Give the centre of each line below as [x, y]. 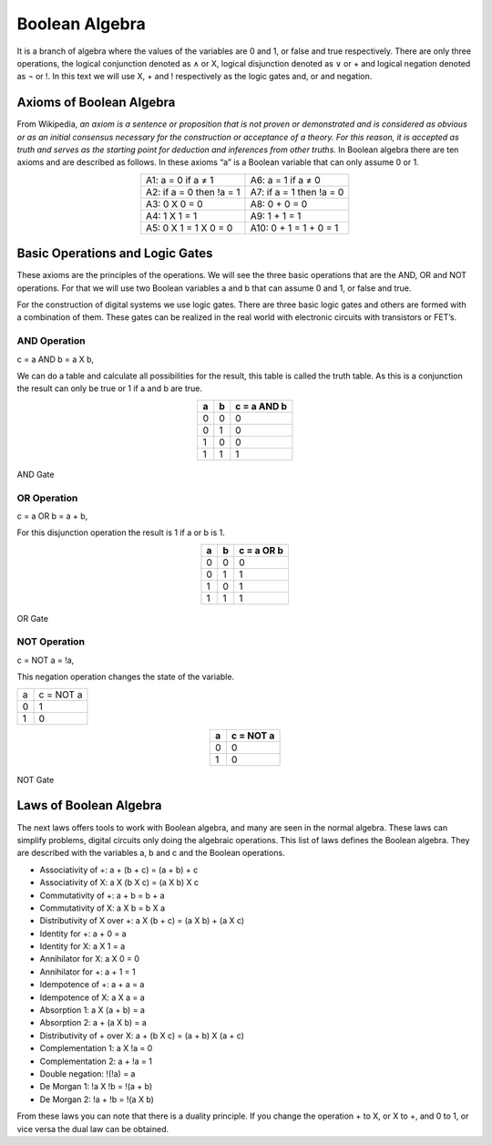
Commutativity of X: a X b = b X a [102, 908]
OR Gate [33, 618]
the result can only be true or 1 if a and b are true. [109, 388]
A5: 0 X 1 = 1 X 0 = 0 [190, 228]
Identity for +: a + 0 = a [83, 934]
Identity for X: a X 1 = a [82, 946]
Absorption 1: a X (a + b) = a [92, 1010]
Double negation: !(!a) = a [87, 1073]
